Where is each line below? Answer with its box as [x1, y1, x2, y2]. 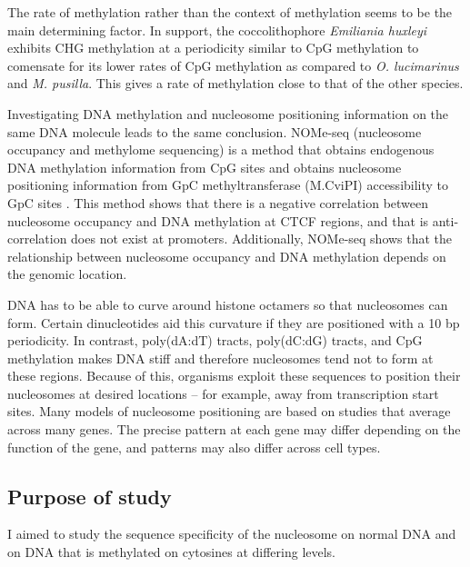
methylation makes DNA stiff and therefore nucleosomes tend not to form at [7, 348, 434, 367]
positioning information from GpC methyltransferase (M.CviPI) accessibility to [7, 175, 449, 194]
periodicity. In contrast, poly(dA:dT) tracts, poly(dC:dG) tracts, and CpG [7, 331, 423, 350]
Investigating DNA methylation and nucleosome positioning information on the [7, 104, 449, 123]
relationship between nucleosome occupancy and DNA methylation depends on [7, 246, 446, 265]
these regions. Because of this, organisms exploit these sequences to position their [7, 366, 461, 385]
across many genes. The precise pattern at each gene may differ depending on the [7, 420, 461, 439]
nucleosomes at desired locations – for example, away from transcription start [7, 383, 439, 403]
